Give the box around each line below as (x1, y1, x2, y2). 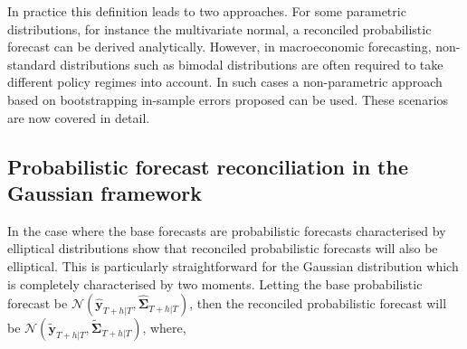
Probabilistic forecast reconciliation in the (7, 152, 408, 180)
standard (7, 54, 56, 73)
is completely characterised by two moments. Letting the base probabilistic (7, 274, 423, 293)
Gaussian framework (7, 178, 202, 206)
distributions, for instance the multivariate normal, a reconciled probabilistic (7, 19, 432, 38)
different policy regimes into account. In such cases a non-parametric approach (7, 72, 443, 91)
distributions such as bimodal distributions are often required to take (60, 54, 443, 73)
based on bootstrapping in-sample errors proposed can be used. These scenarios (7, 90, 449, 108)
